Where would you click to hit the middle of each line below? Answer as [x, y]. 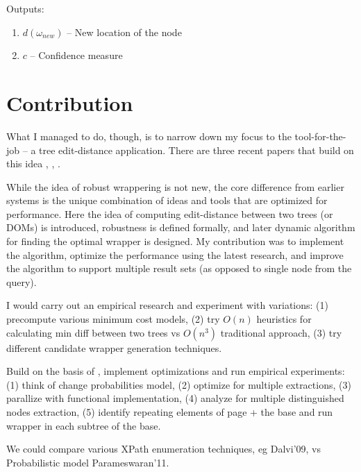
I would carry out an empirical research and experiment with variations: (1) [167, 305]
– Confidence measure [76, 55]
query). [22, 281]
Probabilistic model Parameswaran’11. [88, 462]
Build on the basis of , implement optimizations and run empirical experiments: [176, 371]
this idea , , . [33, 163]
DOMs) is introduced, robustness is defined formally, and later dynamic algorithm [181, 227]
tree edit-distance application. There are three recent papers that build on [196, 150]
